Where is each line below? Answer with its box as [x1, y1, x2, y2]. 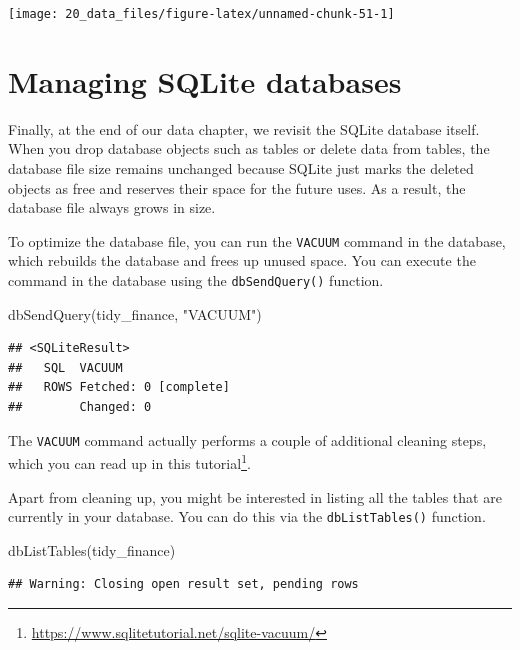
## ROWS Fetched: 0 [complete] [8, 380, 230, 395]
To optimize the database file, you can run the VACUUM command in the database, [8, 230, 506, 251]
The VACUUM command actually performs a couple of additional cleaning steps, [8, 429, 487, 450]
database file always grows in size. [8, 197, 216, 218]
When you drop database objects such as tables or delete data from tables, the [8, 138, 490, 159]
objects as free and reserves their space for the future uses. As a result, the [8, 177, 466, 198]
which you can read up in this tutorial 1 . [8, 450, 251, 473]
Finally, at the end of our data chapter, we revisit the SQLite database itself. [8, 118, 480, 139]
